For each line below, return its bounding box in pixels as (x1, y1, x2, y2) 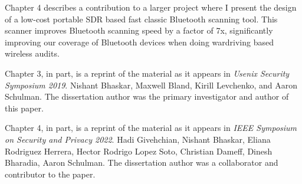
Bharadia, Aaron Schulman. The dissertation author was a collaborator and (5, 156, 278, 169)
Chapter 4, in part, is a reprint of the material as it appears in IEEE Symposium (5, 121, 297, 134)
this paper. (5, 101, 44, 114)
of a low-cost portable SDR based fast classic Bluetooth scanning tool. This (5, 12, 278, 25)
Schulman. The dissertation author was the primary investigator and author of (5, 90, 289, 103)
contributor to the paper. (5, 167, 96, 180)
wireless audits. (5, 47, 60, 60)
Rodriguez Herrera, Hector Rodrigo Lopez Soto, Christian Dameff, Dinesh (5, 144, 273, 157)
